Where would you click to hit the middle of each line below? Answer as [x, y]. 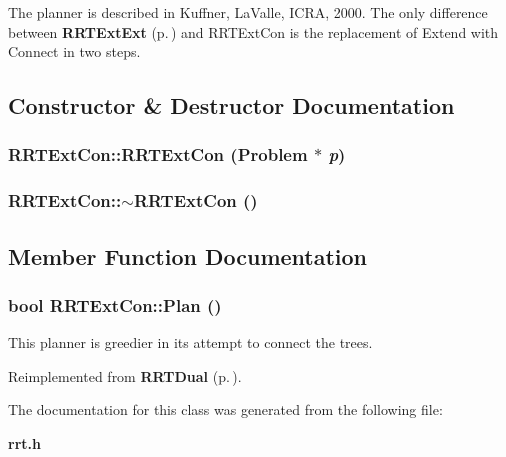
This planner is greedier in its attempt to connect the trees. [190, 342]
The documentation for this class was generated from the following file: [225, 409]
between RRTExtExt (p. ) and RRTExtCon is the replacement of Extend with [253, 31]
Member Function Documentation [188, 255]
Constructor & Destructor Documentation [231, 105]
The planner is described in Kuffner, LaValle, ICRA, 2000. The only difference [248, 12]
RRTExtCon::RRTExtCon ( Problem [158, 154]
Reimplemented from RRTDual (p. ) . [125, 375]
